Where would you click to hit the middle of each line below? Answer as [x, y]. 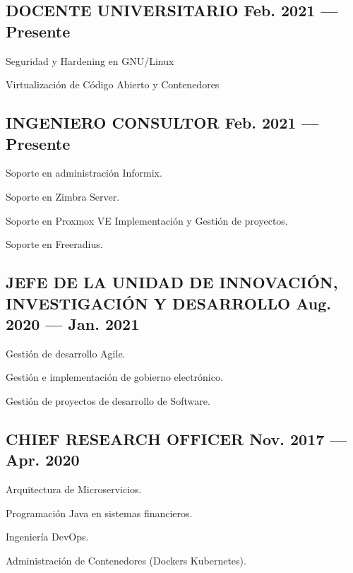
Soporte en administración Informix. [84, 173]
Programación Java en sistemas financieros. [99, 513]
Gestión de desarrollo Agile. [66, 353]
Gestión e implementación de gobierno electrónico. [114, 377]
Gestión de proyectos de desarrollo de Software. [108, 400]
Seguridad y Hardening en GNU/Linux [90, 60]
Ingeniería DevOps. [47, 537]
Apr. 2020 [43, 460]
